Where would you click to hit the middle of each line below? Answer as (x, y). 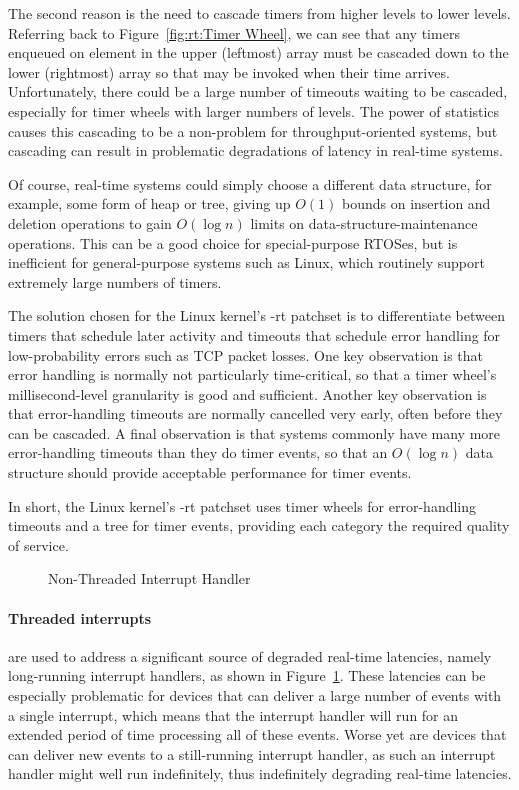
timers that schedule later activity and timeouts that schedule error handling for (254, 334)
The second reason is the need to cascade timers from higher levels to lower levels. (259, 13)
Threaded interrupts (79, 617)
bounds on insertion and (416, 203)
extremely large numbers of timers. (115, 281)
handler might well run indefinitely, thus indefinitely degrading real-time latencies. (260, 773)
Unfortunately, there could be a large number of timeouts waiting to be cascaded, (258, 91)
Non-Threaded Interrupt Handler (149, 578)
